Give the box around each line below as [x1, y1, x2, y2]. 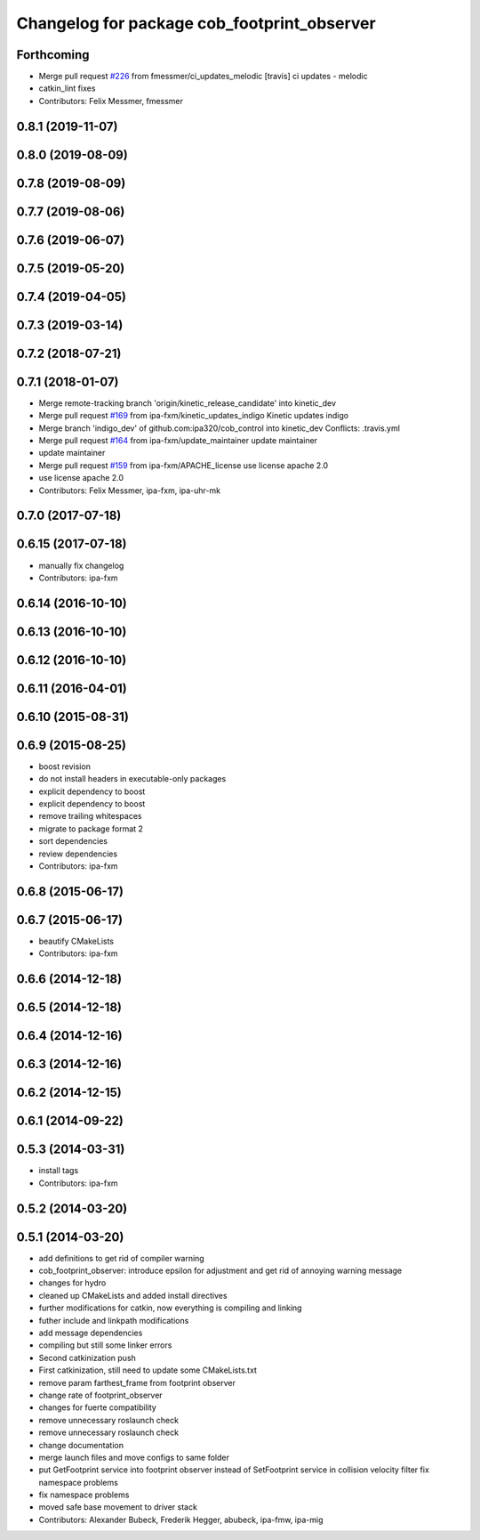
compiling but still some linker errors [38, 1340, 172, 1350]
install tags [38, 1165, 79, 1176]
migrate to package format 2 [38, 823, 144, 834]
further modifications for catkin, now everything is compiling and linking [38, 1302, 302, 1313]
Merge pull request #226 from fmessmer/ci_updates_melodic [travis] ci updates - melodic [38, 71, 368, 82]
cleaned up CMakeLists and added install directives [38, 1290, 228, 1301]
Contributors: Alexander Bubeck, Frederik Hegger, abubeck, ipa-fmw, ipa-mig [38, 1514, 324, 1525]
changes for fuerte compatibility [38, 1402, 157, 1413]
